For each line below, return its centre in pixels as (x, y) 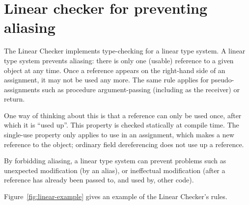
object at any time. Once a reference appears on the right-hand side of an (115, 70)
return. (14, 99)
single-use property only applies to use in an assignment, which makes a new (119, 135)
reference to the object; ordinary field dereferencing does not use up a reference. (124, 144)
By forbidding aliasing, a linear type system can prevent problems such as (115, 161)
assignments (22, 89)
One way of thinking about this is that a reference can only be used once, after (123, 115)
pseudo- (222, 80)
